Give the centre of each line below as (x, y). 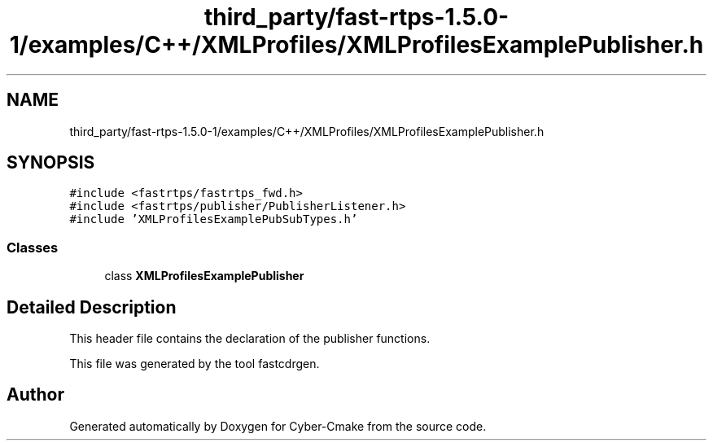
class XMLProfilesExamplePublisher (204, 276)
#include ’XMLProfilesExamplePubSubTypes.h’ (214, 219)
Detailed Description (92, 307)
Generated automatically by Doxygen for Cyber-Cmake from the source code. (278, 426)
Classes (33, 247)
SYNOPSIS (51, 163)
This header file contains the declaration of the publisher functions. (250, 339)
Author (35, 395)
